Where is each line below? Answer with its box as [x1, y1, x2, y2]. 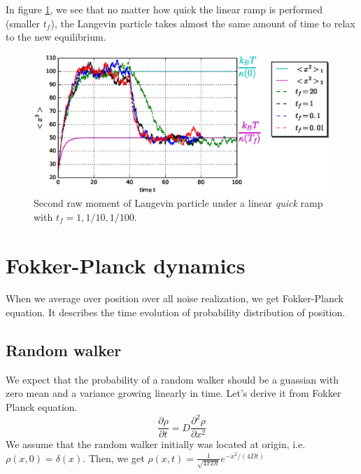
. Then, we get [83, 450, 145, 465]
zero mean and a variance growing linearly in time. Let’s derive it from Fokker [6, 386, 341, 400]
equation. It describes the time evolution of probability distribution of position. [6, 305, 346, 320]
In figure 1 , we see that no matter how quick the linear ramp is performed [6, 2, 323, 16]
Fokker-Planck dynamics [6, 250, 246, 279]
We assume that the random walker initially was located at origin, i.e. [6, 437, 306, 452]
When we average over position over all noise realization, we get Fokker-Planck [6, 291, 344, 306]
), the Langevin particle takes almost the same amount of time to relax [50, 15, 355, 30]
